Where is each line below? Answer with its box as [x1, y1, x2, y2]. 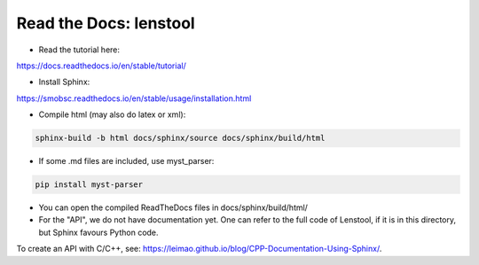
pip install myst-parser [35, 180, 144, 190]
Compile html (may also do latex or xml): [38, 109, 186, 120]
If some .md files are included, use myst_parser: [38, 156, 215, 167]
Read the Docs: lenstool [16, 13, 195, 33]
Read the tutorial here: [38, 44, 120, 55]
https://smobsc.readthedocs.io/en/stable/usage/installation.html [16, 93, 252, 104]
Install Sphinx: [38, 76, 90, 88]
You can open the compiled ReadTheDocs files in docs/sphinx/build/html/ [38, 202, 308, 213]
